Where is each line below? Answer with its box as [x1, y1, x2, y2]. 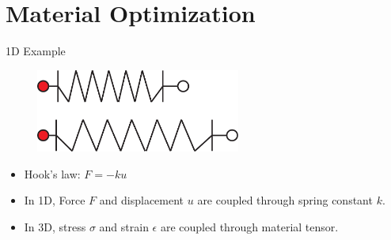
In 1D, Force [24, 192, 85, 208]
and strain [99, 218, 149, 234]
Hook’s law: [24, 165, 81, 182]
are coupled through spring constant [197, 192, 373, 208]
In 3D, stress [24, 218, 86, 234]
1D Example [6, 43, 66, 59]
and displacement [99, 192, 184, 208]
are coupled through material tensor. [160, 218, 339, 234]
